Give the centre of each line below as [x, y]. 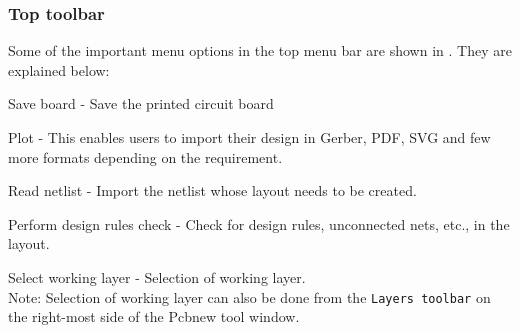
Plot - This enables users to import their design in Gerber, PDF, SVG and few [249, 137]
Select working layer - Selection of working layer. [157, 276]
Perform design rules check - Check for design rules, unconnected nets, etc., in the [259, 223]
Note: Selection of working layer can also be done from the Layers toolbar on [249, 296]
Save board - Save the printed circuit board [141, 103]
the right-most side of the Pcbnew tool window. [154, 316]
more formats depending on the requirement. [145, 156]
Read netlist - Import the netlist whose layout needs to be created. [212, 190]
